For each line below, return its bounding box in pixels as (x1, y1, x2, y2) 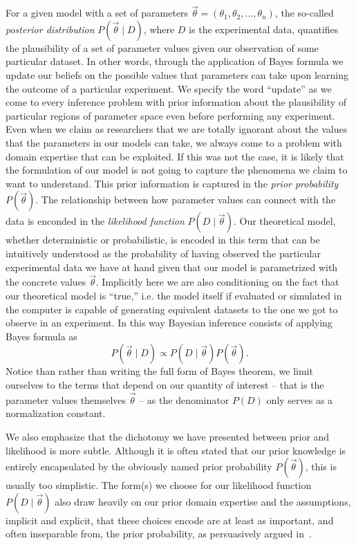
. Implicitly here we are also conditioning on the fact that (95, 275, 339, 289)
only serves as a (266, 392, 333, 407)
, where (143, 21, 175, 36)
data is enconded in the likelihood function (6, 214, 185, 228)
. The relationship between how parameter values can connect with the (35, 192, 336, 207)
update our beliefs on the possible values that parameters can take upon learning (6, 68, 349, 82)
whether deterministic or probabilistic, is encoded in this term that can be (6, 232, 320, 247)
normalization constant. (6, 406, 106, 421)
